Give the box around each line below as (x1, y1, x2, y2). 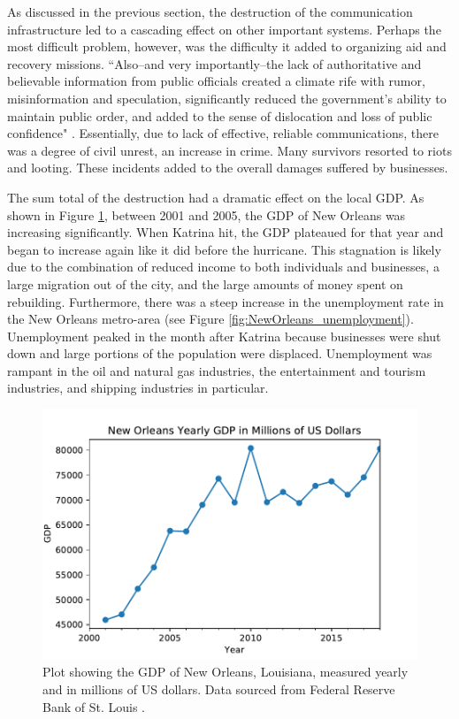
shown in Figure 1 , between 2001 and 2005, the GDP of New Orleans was (7, 205, 406, 224)
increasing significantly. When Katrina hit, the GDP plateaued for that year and (7, 223, 444, 241)
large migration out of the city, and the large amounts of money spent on (7, 274, 403, 293)
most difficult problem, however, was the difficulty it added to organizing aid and (7, 37, 447, 56)
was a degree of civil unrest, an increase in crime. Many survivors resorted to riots (7, 141, 452, 159)
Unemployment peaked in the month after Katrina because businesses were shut (7, 326, 441, 345)
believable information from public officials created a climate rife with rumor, (7, 72, 425, 90)
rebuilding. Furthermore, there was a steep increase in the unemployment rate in (7, 292, 444, 310)
